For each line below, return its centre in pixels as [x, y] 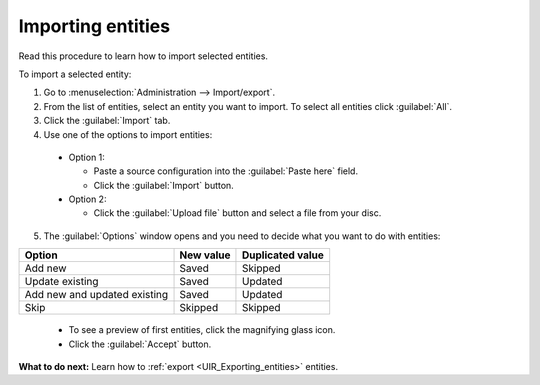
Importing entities [94, 26]
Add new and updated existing [96, 295]
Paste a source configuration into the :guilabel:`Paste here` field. [226, 171]
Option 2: [87, 199]
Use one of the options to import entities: [128, 134]
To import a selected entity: [75, 74]
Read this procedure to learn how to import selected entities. [143, 56]
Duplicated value [283, 255]
